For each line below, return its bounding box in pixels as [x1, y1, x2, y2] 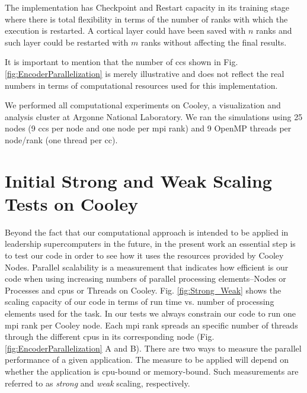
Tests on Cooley [5, 191, 138, 215]
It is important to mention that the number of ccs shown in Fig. [5, 56, 238, 68]
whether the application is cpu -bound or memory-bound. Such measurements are [5, 365, 299, 377]
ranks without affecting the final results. [140, 36, 287, 48]
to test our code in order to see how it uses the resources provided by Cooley [5, 249, 284, 262]
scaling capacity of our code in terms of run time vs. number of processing [5, 295, 274, 308]
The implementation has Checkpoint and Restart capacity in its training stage [5, 1, 290, 13]
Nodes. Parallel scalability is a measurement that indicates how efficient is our [5, 260, 289, 273]
